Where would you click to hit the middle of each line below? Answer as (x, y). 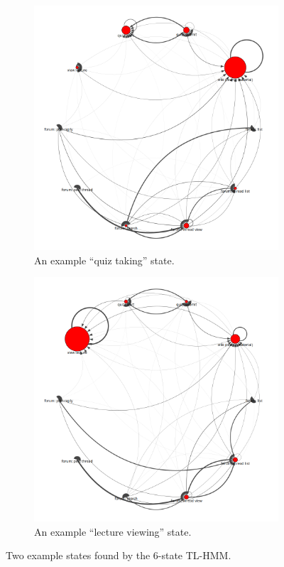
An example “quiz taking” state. (104, 260)
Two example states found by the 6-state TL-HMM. (119, 555)
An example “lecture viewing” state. (113, 531)
